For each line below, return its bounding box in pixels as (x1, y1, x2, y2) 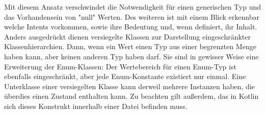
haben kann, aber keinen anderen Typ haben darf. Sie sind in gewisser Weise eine (4, 51, 259, 61)
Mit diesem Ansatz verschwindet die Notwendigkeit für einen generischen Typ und (4, 2, 261, 12)
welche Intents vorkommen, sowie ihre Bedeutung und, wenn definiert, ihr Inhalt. (4, 21, 257, 32)
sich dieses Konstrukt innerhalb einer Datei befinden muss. (4, 100, 188, 111)
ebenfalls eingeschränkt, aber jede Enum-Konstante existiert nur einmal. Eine (4, 71, 246, 82)
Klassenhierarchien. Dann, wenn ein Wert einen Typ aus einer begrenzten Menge (4, 41, 256, 52)
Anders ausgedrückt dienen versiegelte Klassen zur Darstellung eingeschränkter (4, 31, 251, 42)
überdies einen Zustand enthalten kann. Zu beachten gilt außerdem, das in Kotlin (4, 91, 259, 101)
